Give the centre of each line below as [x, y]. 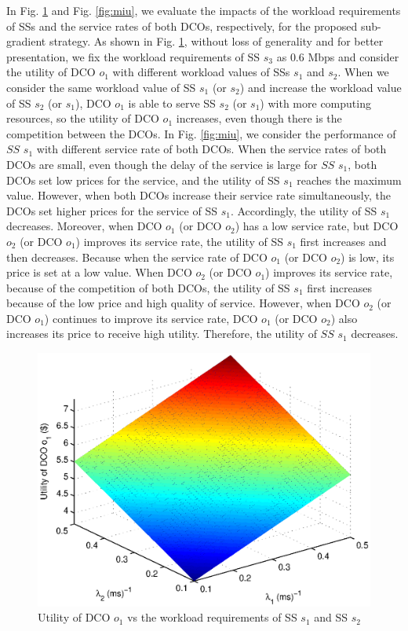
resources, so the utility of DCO [83, 118]
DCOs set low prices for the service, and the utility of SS [143, 180]
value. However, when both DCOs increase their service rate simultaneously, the [199, 195]
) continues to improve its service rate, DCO [151, 318]
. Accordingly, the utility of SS [304, 210]
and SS [331, 617]
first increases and [343, 241]
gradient [26, 41]
